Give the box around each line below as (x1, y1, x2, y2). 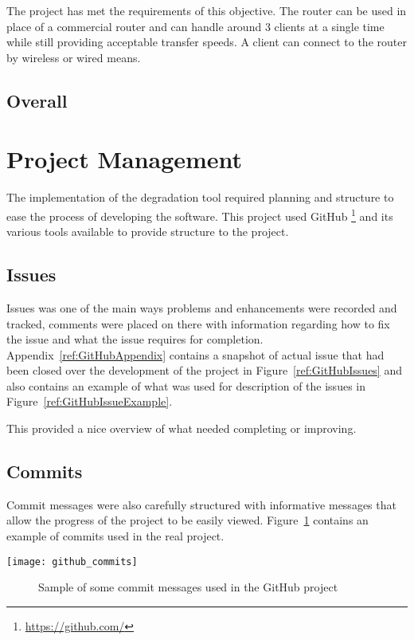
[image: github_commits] (6, 556, 138, 567)
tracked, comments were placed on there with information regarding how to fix (6, 315, 390, 332)
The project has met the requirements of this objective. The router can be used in (6, 2, 407, 18)
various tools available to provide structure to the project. (6, 223, 289, 240)
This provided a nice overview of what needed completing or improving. (6, 420, 357, 437)
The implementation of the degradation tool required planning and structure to (6, 189, 394, 206)
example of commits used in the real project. (6, 528, 225, 544)
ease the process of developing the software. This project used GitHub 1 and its (6, 205, 393, 224)
